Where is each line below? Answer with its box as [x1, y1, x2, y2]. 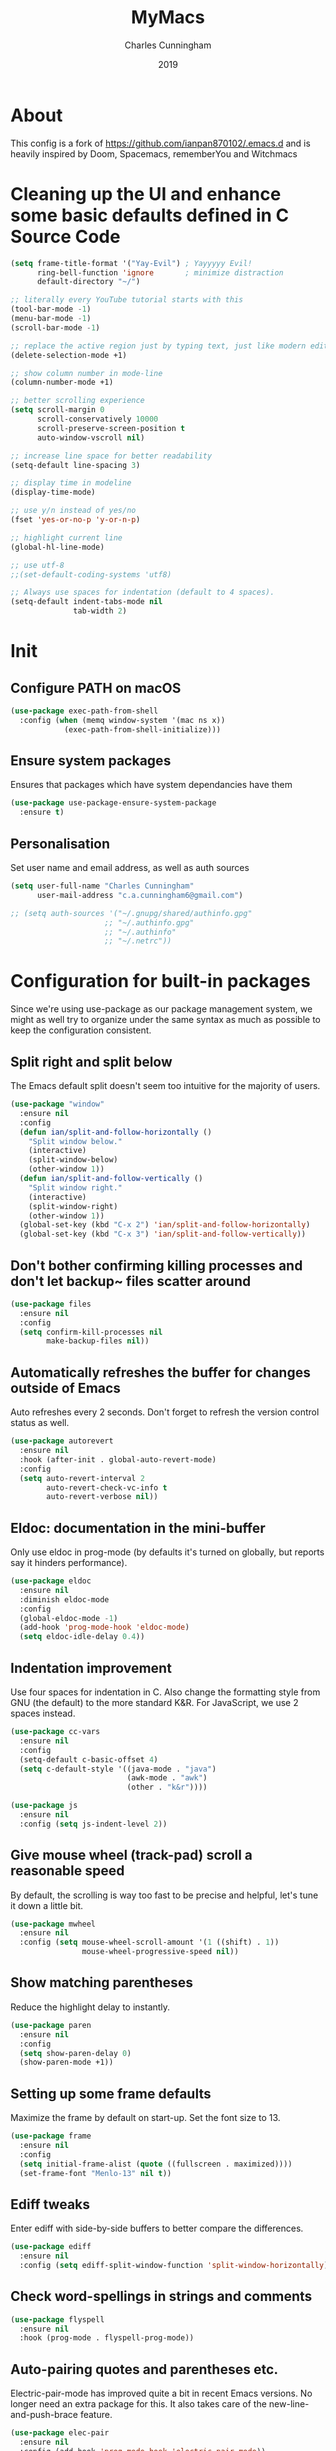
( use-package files [10, 1299, 92, 1309]
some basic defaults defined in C [10, 204, 290, 226]
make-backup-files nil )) [46, 1336, 150, 1346]
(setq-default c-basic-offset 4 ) [19, 1754, 159, 1765]
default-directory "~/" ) [36, 277, 141, 287]
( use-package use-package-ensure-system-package [10, 798, 217, 808]
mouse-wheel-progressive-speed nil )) [81, 1947, 240, 1957]
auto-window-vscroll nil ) [36, 432, 145, 443]
